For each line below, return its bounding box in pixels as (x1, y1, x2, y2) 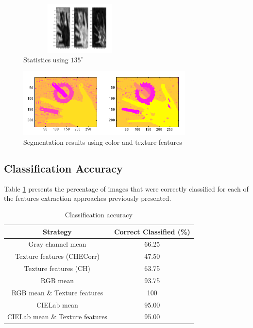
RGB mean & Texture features (11, 287, 103, 297)
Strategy (43, 226, 72, 236)
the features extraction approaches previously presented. (4, 193, 171, 203)
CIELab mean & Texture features (7, 311, 107, 322)
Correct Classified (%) (114, 226, 190, 236)
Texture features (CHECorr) (15, 251, 100, 261)
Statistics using (23, 54, 68, 64)
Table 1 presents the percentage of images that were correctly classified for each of (4, 183, 249, 193)
